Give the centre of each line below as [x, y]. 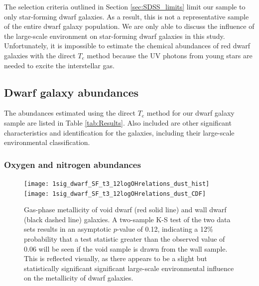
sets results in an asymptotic [68, 229]
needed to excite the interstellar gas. [59, 65]
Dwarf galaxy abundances [71, 92]
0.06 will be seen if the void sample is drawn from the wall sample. [126, 248]
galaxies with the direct [40, 55]
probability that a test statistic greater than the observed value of [125, 239]
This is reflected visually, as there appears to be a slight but [116, 258]
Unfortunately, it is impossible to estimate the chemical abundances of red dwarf [127, 46]
